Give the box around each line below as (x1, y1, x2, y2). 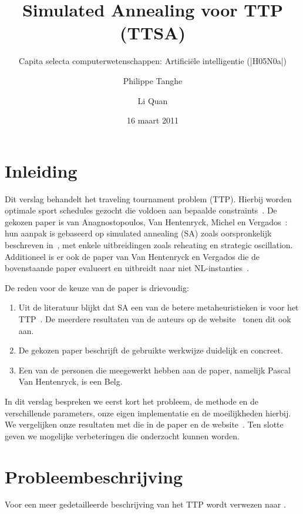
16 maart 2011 (127, 114, 179, 126)
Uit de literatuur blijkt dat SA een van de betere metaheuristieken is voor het (18, 301, 299, 313)
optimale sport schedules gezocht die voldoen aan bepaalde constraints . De (5, 204, 277, 216)
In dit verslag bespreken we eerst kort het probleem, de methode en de (5, 395, 259, 407)
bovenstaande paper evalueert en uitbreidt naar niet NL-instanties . (5, 262, 249, 274)
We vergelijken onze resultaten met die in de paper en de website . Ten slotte (5, 418, 284, 430)
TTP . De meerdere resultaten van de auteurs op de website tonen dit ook (18, 312, 291, 325)
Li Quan (137, 94, 168, 106)
